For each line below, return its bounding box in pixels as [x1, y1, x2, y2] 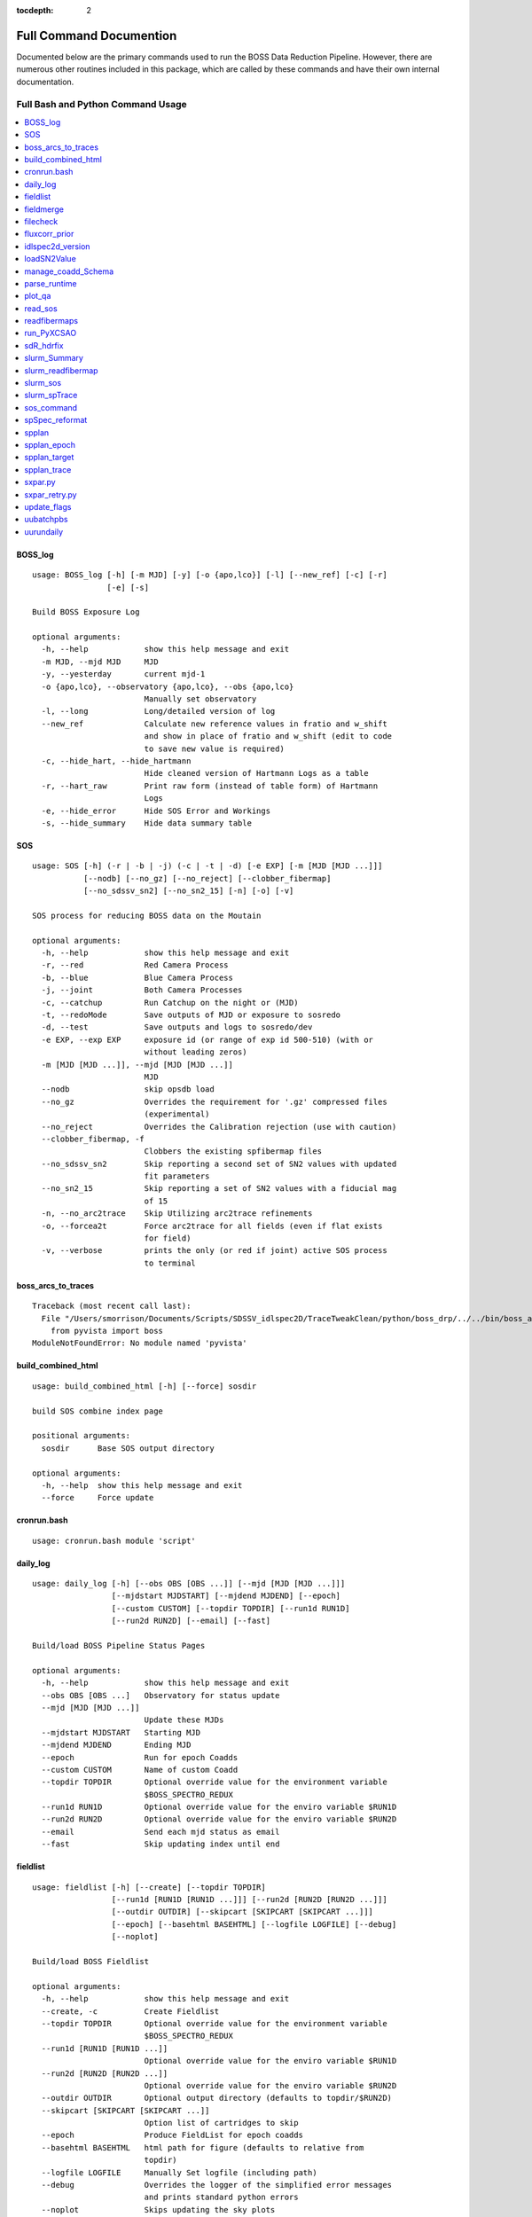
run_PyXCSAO [24, 328, 77, 339]
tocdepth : [16, 5, 54, 15]
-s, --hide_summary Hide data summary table [41, 818, 253, 828]
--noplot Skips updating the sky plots [41, 2205, 276, 2214]
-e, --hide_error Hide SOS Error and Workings [41, 805, 270, 816]
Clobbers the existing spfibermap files [144, 1147, 323, 1156]
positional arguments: [32, 1430, 131, 1441]
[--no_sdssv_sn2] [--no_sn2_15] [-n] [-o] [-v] [82, 886, 294, 896]
